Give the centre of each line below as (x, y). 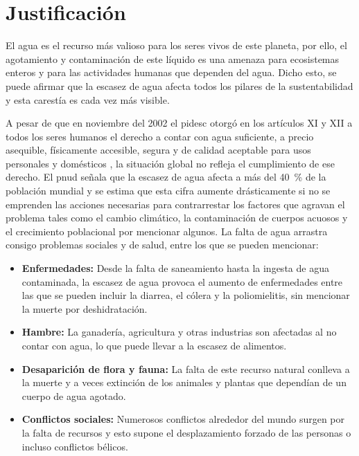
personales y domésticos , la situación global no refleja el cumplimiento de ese (170, 163)
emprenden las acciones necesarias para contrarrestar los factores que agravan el (175, 204)
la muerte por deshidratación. (85, 308)
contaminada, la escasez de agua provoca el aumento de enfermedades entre (182, 281)
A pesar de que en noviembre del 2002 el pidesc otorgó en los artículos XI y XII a (179, 123)
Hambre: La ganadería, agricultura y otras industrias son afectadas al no (179, 332)
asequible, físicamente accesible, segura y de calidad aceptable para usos (158, 150)
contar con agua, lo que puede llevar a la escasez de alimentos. (154, 345)
